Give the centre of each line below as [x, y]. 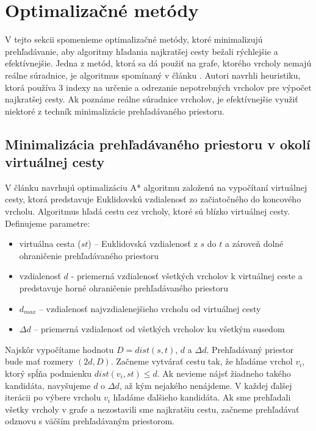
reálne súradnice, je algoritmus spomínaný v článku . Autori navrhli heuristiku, [153, 75]
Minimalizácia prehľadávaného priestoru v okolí [158, 144]
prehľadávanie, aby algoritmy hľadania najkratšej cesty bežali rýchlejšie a [142, 51]
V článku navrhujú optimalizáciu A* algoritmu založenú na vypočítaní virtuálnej [156, 187]
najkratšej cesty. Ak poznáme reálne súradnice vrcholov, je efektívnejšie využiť [152, 99]
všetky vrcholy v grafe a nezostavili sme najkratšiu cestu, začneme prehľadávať [152, 409]
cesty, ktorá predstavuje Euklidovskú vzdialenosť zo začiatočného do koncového [153, 199]
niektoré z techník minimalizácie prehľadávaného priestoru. [115, 111]
